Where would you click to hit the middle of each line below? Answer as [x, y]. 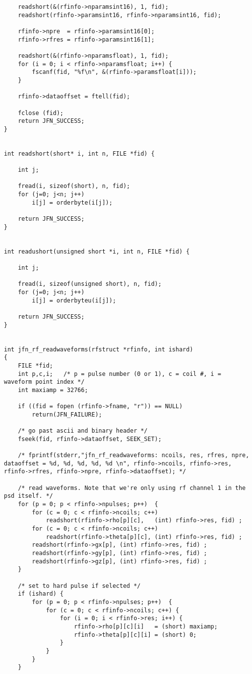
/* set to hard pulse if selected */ [79, 586]
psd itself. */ [29, 496]
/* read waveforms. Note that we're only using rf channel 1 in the [132, 488]
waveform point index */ [44, 382]
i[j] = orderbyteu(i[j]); [74, 300]
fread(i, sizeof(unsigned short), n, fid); [90, 284]
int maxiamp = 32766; [53, 390]
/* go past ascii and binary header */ [83, 431]
